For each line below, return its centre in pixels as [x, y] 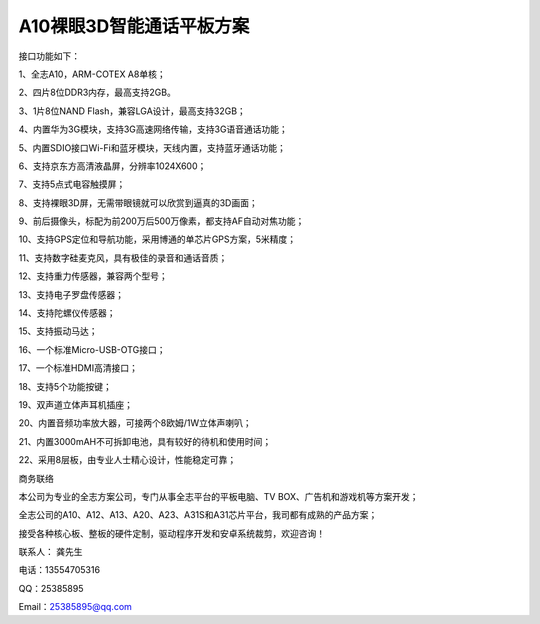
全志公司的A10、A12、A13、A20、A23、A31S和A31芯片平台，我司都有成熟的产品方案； [198, 515]
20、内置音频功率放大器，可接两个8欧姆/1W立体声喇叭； [135, 423]
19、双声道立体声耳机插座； [76, 404]
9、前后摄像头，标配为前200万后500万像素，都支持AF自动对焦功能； [161, 221]
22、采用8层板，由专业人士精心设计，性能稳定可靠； [127, 460]
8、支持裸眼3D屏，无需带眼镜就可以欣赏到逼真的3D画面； [138, 202]
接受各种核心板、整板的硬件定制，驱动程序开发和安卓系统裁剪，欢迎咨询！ [171, 533]
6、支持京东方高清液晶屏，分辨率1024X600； [112, 166]
